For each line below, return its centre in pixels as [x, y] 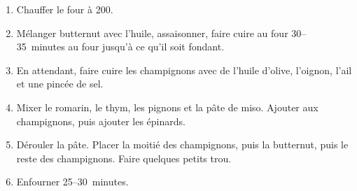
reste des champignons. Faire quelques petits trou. [124, 158]
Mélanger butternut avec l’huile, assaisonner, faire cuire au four [152, 33]
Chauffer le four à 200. [65, 9]
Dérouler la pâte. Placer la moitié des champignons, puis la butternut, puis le [182, 144]
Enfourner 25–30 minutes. [72, 182]
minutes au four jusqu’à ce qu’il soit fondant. [128, 47]
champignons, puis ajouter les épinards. [101, 121]
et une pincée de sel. [60, 84]
